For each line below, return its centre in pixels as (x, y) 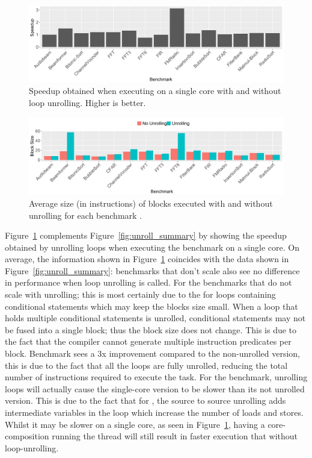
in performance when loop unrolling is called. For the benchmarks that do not (148, 282)
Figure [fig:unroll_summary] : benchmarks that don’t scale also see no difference (152, 270)
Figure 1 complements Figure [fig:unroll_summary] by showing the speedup (146, 235)
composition (27, 436)
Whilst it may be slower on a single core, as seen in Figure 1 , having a (135, 424)
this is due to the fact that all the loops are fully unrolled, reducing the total (146, 365)
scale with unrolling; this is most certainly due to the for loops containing (140, 294)
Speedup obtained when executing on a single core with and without (155, 91)
